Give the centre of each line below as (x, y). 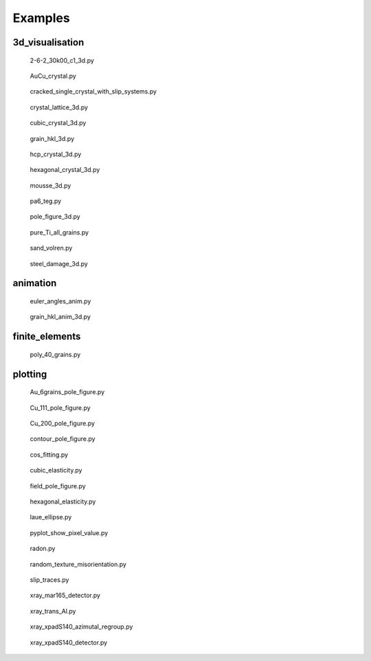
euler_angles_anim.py (60, 301)
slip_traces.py (49, 579)
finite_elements (47, 337)
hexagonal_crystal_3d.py (65, 170)
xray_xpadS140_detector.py (69, 642)
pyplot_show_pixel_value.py (69, 532)
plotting (30, 374)
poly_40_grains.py (55, 354)
